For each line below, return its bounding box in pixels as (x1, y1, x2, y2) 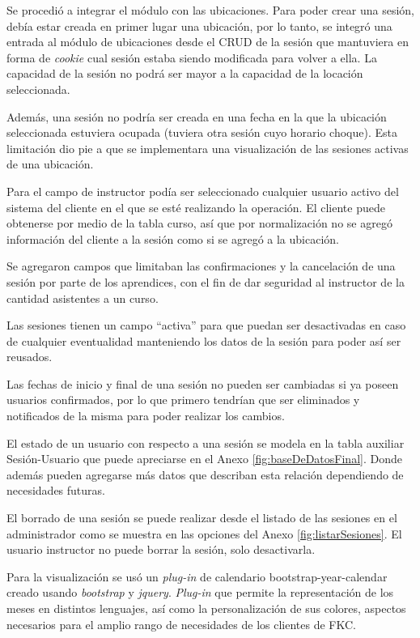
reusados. (6, 348, 53, 365)
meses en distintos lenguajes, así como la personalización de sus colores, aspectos (6, 600, 406, 616)
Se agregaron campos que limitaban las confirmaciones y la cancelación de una (6, 257, 396, 274)
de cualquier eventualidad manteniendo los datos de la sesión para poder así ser (6, 332, 401, 349)
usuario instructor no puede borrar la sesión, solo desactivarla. (6, 541, 316, 558)
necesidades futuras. (6, 482, 105, 499)
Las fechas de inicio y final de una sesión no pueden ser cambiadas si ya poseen (6, 375, 399, 392)
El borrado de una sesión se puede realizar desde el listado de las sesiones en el (6, 509, 397, 526)
